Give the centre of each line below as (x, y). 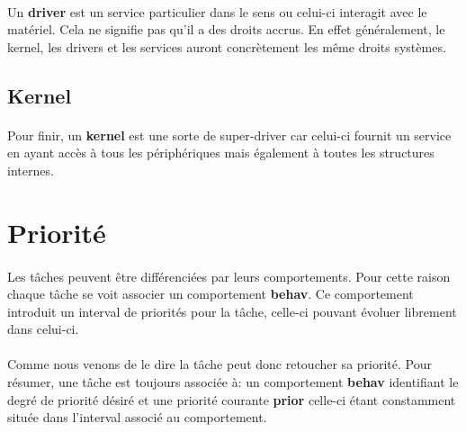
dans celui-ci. (43, 329)
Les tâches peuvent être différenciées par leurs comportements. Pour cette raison (229, 276)
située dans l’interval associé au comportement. (137, 417)
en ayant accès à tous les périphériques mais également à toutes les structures (221, 153)
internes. (31, 170)
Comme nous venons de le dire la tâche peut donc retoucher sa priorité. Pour (220, 364)
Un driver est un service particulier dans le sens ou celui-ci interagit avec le (217, 11)
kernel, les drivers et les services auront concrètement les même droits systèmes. (227, 46)
